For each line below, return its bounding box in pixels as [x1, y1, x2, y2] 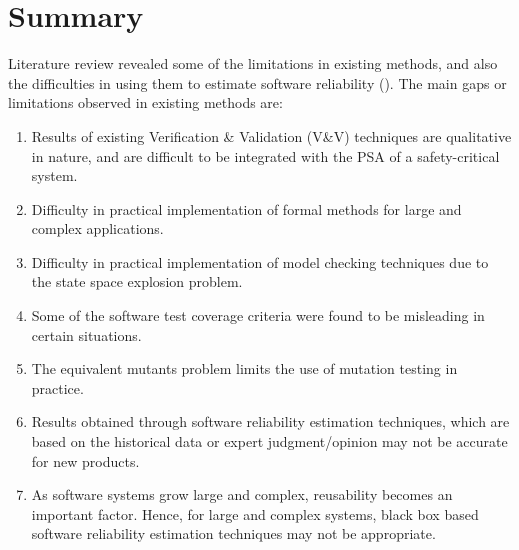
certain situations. [31, 324, 142, 345]
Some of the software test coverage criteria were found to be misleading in [31, 305, 485, 326]
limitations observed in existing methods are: [8, 92, 283, 113]
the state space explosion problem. [31, 271, 243, 292]
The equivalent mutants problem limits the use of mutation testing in [31, 358, 458, 379]
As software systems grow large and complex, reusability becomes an [31, 484, 453, 505]
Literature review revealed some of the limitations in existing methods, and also [8, 53, 498, 74]
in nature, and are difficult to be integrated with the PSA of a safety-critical [31, 145, 500, 166]
